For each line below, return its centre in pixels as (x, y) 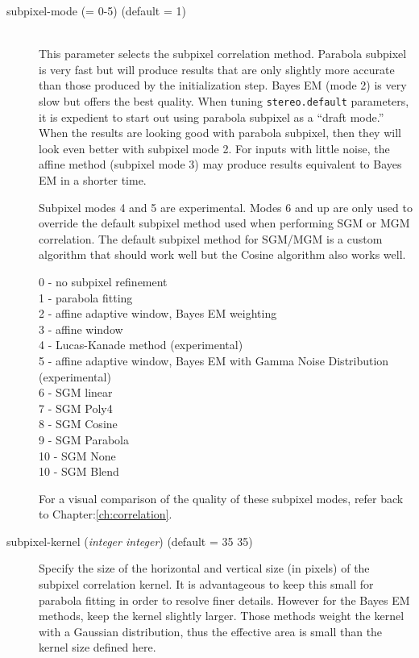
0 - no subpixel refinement (103, 281)
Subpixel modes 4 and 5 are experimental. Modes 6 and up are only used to (226, 207)
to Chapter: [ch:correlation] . (106, 514)
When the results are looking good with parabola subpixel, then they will (220, 133)
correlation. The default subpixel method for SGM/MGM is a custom (211, 238)
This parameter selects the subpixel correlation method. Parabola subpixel (223, 54)
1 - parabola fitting (86, 297)
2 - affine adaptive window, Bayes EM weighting (158, 313)
